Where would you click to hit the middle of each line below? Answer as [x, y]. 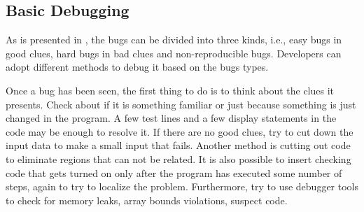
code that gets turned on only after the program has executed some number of [174, 172]
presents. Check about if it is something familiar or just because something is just [181, 104]
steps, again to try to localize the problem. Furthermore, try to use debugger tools [182, 186]
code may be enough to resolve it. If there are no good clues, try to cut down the [180, 131]
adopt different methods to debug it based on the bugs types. [137, 67]
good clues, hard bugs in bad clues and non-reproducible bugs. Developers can [174, 53]
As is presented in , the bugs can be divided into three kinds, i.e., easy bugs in [174, 40]
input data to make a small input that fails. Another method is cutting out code [178, 145]
